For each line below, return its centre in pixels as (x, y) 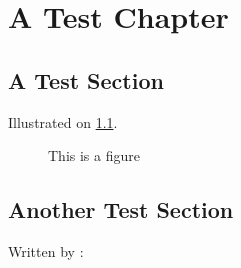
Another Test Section (121, 209)
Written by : (46, 250)
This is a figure (94, 155)
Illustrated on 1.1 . (63, 121)
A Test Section (86, 79)
